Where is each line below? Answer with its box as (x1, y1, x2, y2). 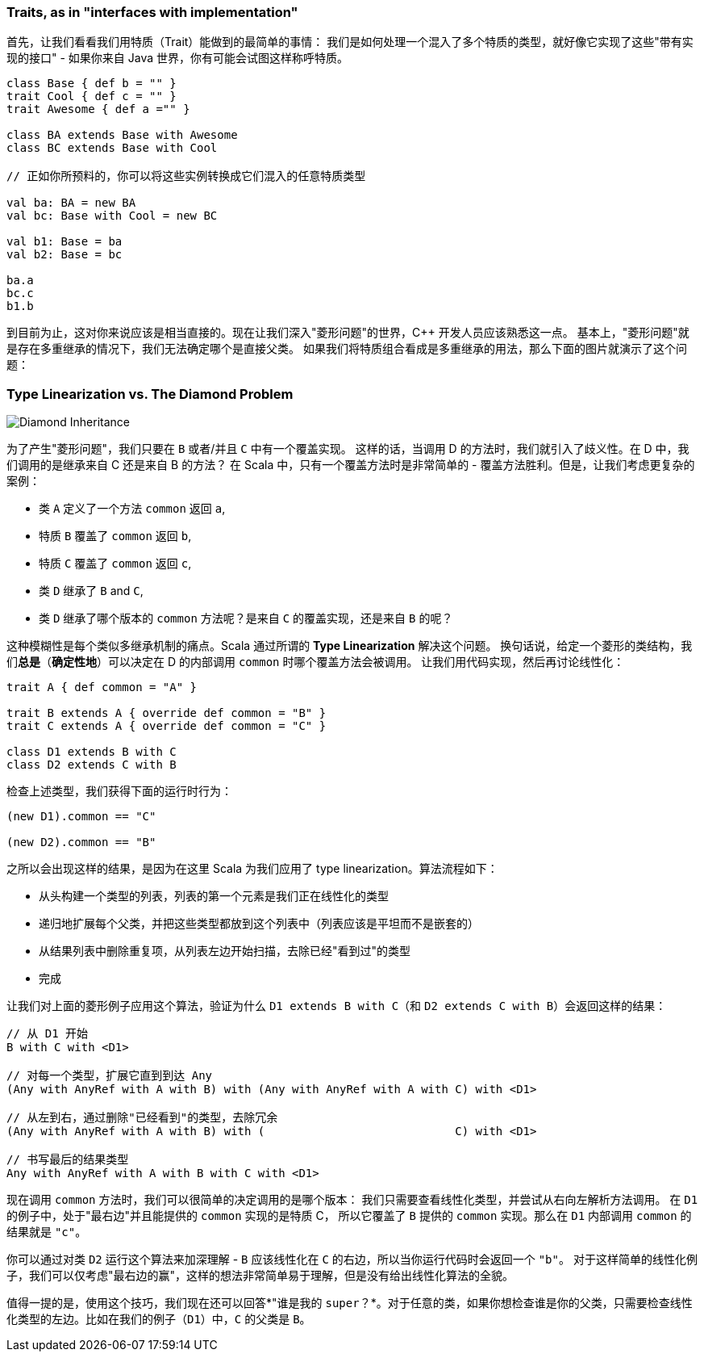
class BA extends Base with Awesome (6, 128, 238, 142)
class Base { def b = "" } (6, 77, 177, 90)
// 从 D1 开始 (6, 1027, 89, 1041)
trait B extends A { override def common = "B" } (6, 706, 327, 720)
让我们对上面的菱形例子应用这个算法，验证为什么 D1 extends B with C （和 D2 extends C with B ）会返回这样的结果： (6, 999, 667, 1013)
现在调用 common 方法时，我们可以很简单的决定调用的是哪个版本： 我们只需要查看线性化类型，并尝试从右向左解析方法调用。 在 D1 (6, 1192, 698, 1207)
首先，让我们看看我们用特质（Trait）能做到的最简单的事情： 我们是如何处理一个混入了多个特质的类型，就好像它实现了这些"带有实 (6, 35, 694, 49)
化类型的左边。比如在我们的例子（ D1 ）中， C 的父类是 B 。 (6, 1312, 311, 1327)
